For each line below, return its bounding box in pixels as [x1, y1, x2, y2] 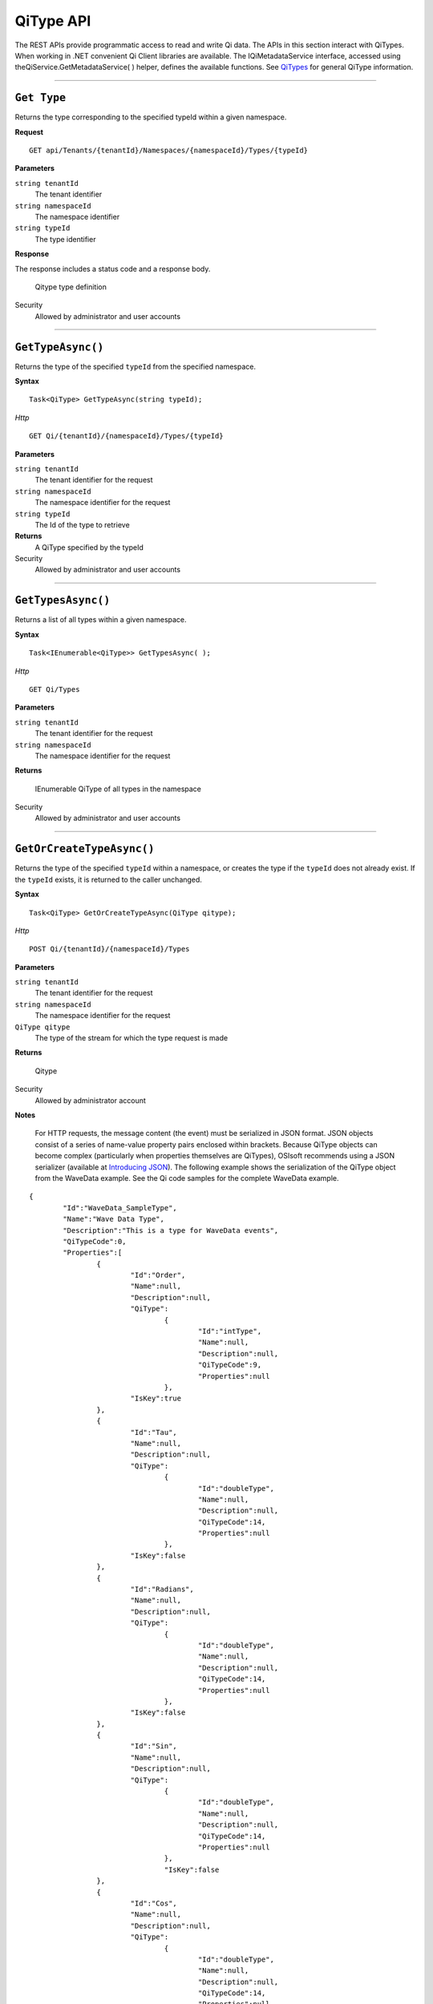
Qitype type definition [34, 281, 107, 292]
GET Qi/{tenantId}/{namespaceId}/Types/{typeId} [29, 431, 224, 441]
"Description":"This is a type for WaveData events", [63, 1226, 279, 1234]
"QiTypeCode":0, [63, 1237, 127, 1246]
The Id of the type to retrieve [34, 519, 130, 529]
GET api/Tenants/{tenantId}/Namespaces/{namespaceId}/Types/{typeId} [29, 146, 309, 156]
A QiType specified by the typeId [34, 542, 144, 552]
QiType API [14, 12, 91, 30]
